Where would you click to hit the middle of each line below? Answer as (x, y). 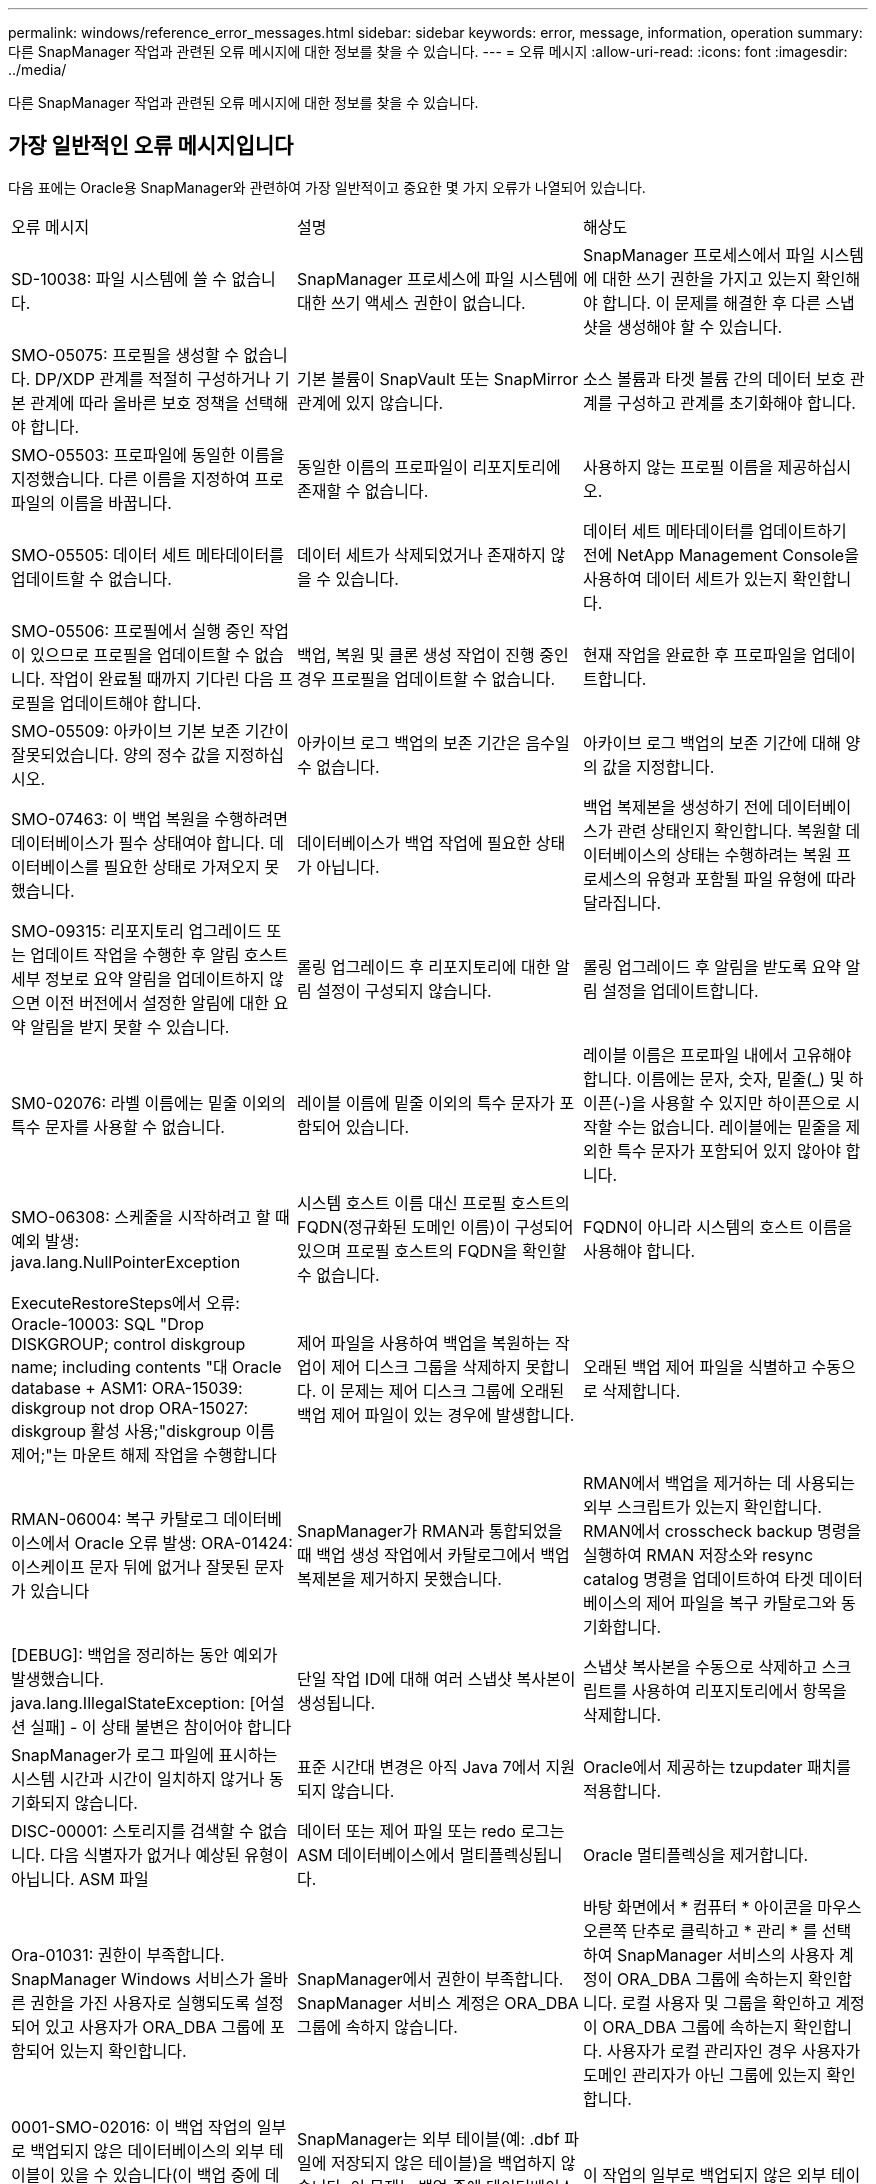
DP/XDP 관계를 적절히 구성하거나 (152, 378)
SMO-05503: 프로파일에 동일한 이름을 (148, 454)
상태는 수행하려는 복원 (753, 854)
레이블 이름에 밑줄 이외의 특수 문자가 (426, 1102)
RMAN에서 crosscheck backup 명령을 (722, 1530)
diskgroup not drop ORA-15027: (130, 1407)
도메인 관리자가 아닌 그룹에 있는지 (702, 2074)
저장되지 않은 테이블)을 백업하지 (443, 2162)
